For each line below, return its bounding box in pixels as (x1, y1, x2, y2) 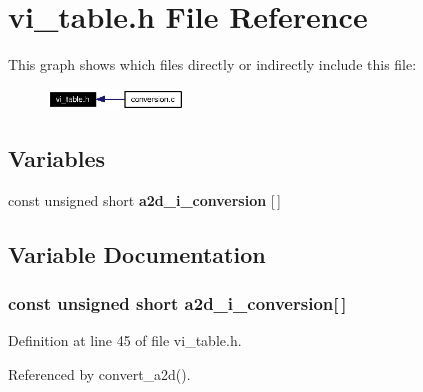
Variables (8, 142, 106, 173)
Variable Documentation (8, 238, 266, 269)
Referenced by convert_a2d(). (8, 363, 191, 384)
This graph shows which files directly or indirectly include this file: (8, 54, 417, 75)
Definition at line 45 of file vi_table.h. (8, 330, 242, 351)
